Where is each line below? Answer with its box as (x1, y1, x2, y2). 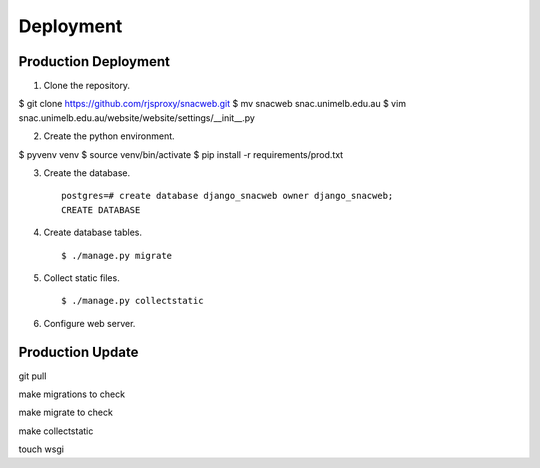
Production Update (18, 343, 139, 360)
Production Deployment (18, 53, 170, 70)
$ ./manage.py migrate (61, 250, 173, 261)
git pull (18, 370, 47, 382)
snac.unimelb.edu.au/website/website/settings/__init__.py (18, 111, 255, 124)
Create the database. (43, 167, 131, 179)
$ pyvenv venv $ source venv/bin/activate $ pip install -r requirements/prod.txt (18, 148, 344, 160)
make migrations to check (18, 388, 125, 400)
